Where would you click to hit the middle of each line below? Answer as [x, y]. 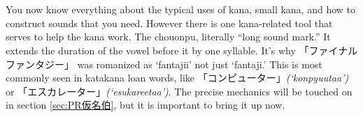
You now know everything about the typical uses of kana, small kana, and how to [181, 9]
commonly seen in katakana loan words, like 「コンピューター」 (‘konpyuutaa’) [177, 78]
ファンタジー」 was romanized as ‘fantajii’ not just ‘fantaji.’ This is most [164, 64]
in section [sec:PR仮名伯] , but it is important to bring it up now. [145, 105]
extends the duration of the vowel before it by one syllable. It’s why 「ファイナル [182, 50]
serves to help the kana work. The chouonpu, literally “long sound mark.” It [168, 37]
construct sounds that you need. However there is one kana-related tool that [169, 23]
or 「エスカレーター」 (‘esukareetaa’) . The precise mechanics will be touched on [179, 91]
